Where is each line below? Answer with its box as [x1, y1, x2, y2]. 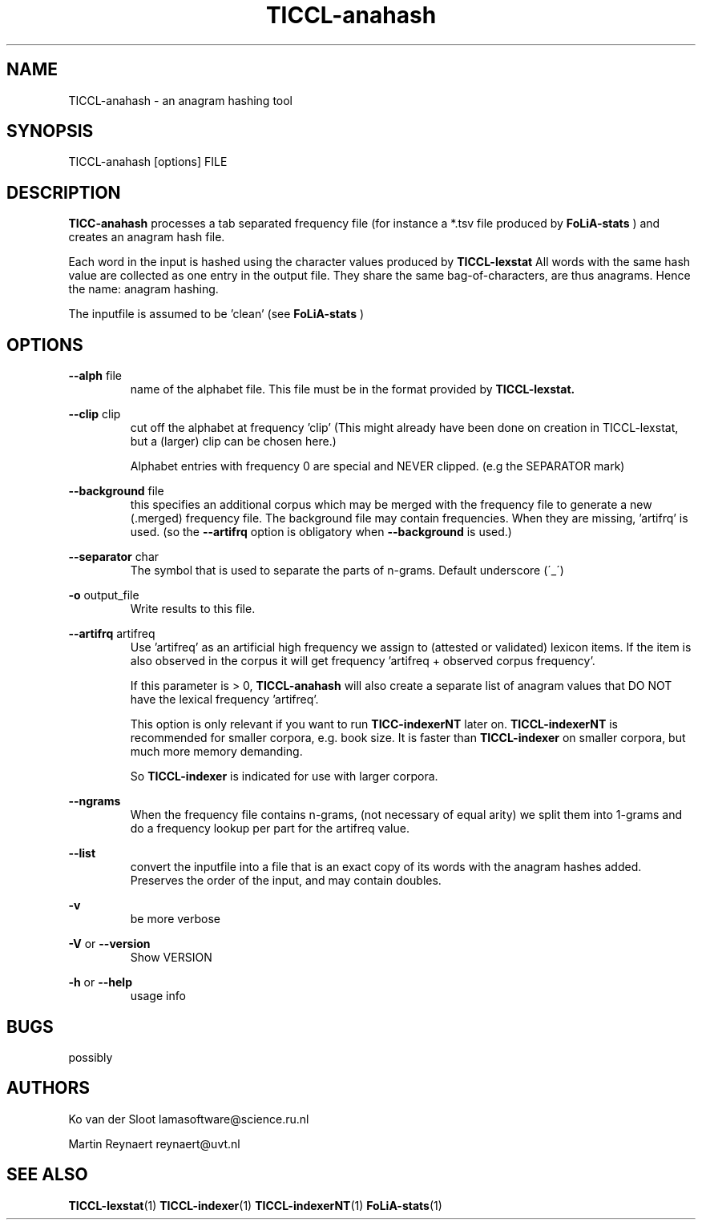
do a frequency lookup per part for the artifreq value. [130, 821, 409, 836]
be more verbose [130, 912, 221, 926]
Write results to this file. [130, 602, 256, 616]
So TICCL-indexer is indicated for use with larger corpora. [130, 769, 438, 784]
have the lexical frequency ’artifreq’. [130, 692, 319, 707]
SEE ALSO [6, 1164, 88, 1185]
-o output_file [68, 588, 139, 603]
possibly [68, 1050, 113, 1064]
